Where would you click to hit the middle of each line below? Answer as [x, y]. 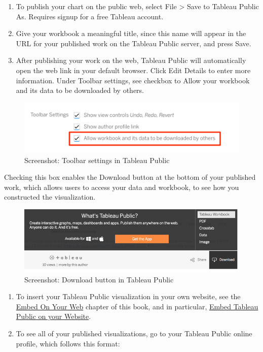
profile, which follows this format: [68, 343]
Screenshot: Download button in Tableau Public [99, 279]
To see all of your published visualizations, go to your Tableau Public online [134, 333]
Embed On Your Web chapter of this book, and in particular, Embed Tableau [137, 306]
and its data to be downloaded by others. [80, 90]
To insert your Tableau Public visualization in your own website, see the [128, 296]
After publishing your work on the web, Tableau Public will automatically [131, 60]
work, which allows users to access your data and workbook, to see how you [122, 187]
